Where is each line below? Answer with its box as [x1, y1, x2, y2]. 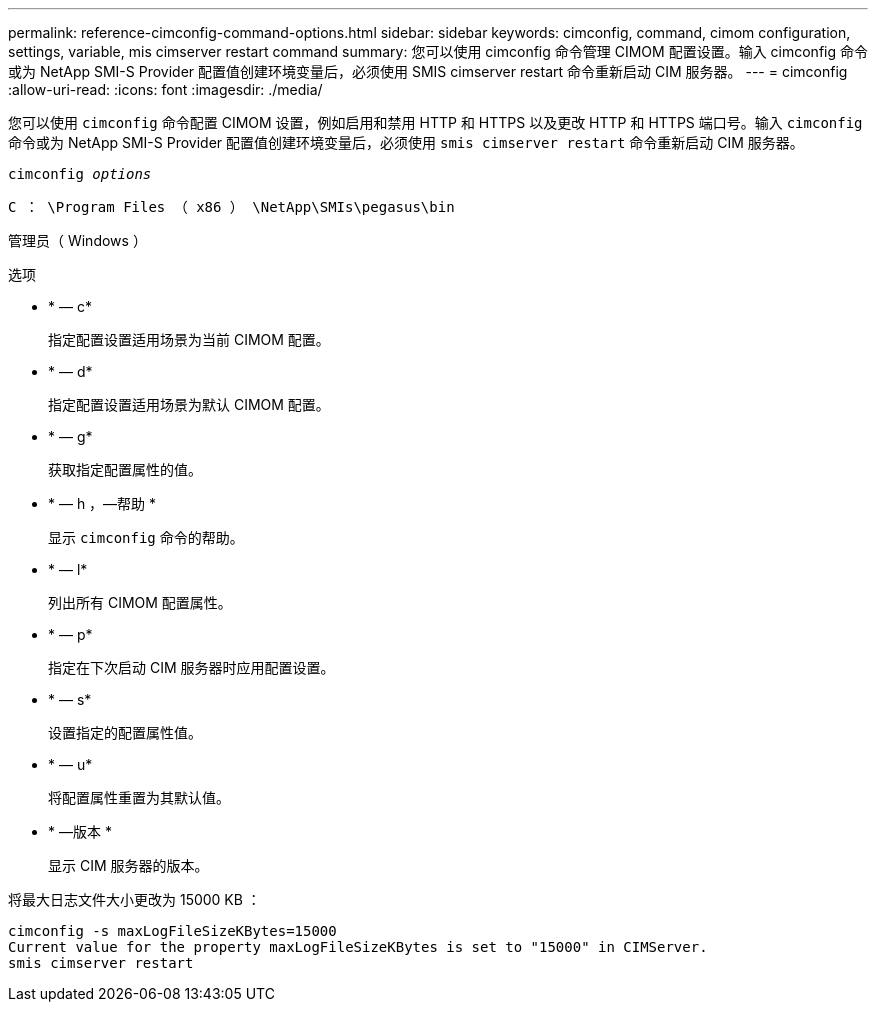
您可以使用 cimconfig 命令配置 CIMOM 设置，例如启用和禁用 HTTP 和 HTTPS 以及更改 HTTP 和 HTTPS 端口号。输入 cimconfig [8, 114, 863, 131]
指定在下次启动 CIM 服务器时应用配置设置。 [48, 659, 335, 676]
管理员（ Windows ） [8, 232, 147, 249]
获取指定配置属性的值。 [48, 461, 202, 478]
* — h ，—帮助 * [48, 495, 157, 512]
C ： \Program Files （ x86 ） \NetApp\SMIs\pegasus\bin [8, 199, 455, 215]
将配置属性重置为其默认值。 [48, 789, 230, 806]
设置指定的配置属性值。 [48, 724, 202, 741]
